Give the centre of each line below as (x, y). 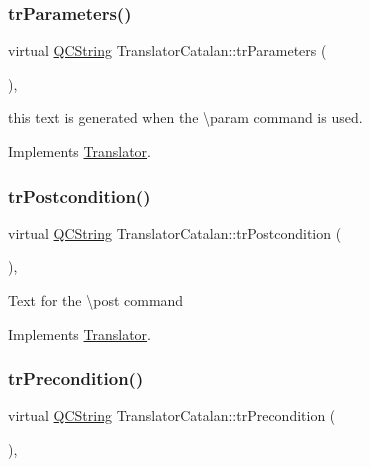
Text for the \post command (96, 300)
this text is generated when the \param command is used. (185, 117)
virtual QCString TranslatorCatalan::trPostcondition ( (175, 232)
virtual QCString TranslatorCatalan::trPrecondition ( (172, 415)
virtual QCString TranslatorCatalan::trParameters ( (167, 50)
